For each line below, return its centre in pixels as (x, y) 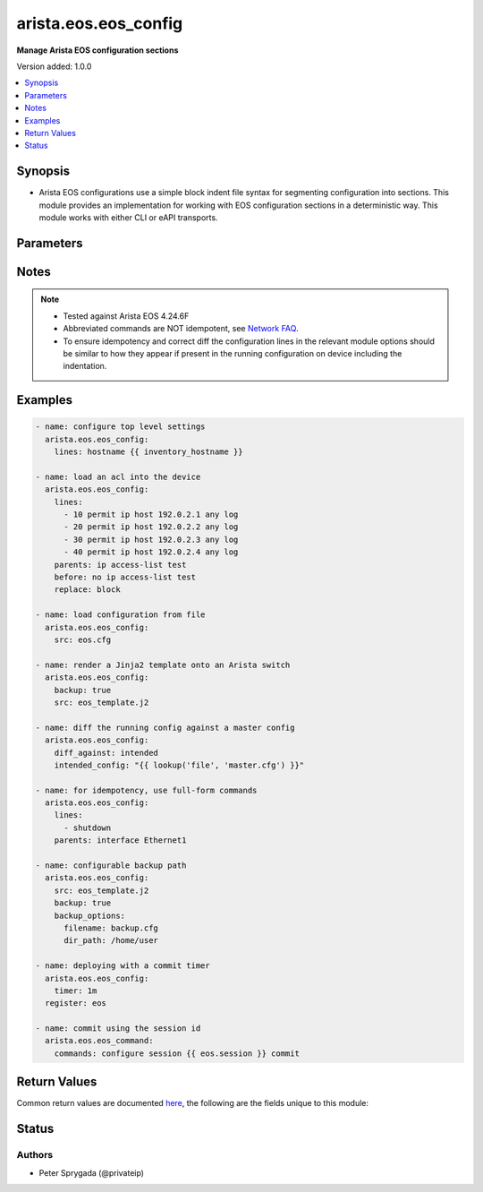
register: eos (76, 1003)
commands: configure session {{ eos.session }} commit (177, 1053)
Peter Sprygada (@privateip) (92, 1172)
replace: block (87, 590)
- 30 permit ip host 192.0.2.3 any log (151, 539)
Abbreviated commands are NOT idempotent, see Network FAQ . (181, 329)
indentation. (85, 366)
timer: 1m (76, 990)
